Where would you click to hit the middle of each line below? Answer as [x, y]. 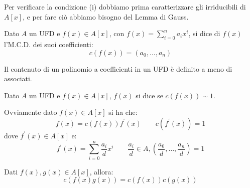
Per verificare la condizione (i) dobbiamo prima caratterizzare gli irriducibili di [125, 7]
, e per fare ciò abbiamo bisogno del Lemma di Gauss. [106, 16]
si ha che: [123, 112]
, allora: [101, 171]
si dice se [149, 95]
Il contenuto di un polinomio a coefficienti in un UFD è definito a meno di [118, 68]
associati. [18, 78]
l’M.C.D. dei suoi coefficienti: [49, 44]
